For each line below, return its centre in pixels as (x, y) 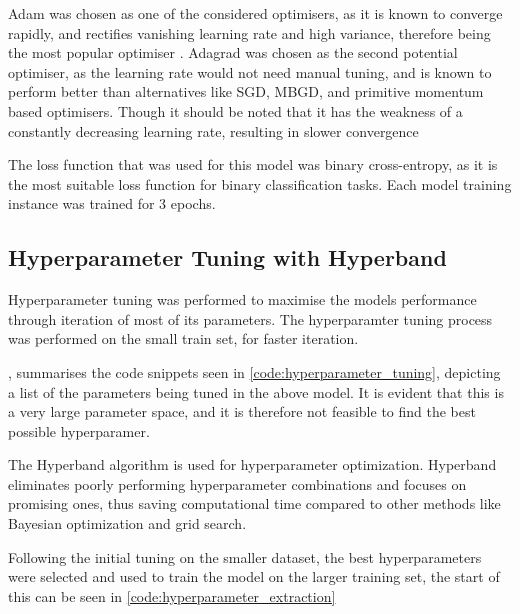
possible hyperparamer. (79, 430)
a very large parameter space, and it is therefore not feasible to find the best (242, 411)
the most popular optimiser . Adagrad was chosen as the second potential (233, 52)
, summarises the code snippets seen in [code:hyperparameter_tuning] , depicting (254, 371)
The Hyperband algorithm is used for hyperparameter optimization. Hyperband (252, 464)
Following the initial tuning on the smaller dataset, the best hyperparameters (245, 556)
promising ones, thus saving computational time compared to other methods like (254, 503)
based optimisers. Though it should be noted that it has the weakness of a (235, 110)
